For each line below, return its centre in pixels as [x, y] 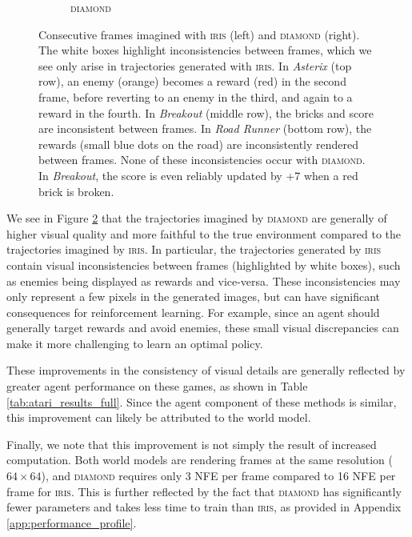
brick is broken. [76, 191]
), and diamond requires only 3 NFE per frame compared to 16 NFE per [218, 476]
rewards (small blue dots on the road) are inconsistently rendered [199, 144]
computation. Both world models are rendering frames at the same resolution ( [200, 460]
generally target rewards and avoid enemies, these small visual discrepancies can [203, 328]
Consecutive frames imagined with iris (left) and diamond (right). [199, 34]
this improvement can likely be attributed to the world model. [159, 417]
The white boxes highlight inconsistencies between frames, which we [205, 50]
